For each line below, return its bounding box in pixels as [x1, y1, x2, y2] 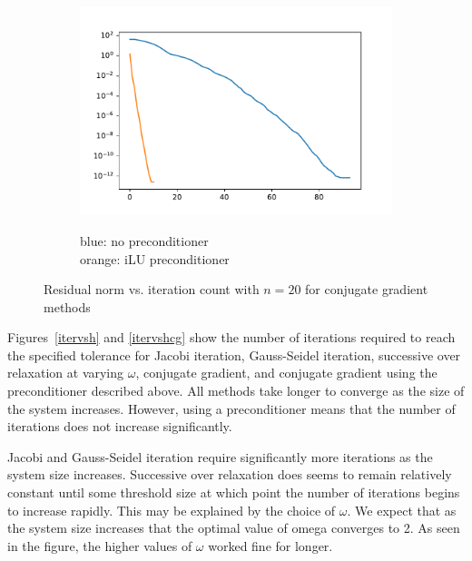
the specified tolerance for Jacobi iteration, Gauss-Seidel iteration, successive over [7, 345, 461, 364]
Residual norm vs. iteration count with [44, 280, 260, 299]
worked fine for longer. [208, 536, 333, 555]
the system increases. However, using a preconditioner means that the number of [7, 399, 456, 418]
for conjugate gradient [305, 280, 428, 299]
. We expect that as [347, 500, 457, 519]
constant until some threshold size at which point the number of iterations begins [7, 483, 460, 502]
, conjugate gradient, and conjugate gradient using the [135, 363, 438, 382]
